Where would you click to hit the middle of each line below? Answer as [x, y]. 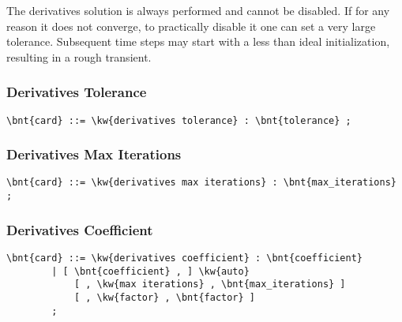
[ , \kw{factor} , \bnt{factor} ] [164, 297]
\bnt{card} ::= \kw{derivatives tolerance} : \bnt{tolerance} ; [179, 120]
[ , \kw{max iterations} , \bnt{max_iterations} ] [210, 285]
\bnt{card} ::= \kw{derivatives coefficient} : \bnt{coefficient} [185, 258]
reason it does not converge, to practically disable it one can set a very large [191, 26]
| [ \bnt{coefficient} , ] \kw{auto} [150, 271]
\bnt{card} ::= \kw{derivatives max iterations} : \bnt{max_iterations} [201, 183]
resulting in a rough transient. [79, 56]
